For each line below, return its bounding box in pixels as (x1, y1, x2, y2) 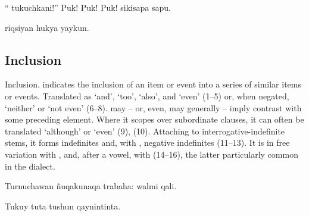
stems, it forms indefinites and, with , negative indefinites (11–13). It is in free (5, 136, 290, 149)
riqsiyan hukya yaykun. (5, 21, 89, 33)
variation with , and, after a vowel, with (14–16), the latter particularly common (5, 148, 298, 160)
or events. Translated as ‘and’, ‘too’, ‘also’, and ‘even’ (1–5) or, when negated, (5, 89, 289, 102)
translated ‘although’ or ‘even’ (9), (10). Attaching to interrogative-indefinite (5, 124, 285, 137)
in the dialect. (5, 159, 55, 172)
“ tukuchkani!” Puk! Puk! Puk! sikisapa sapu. (5, 1, 171, 13)
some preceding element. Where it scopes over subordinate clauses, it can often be (5, 113, 304, 126)
